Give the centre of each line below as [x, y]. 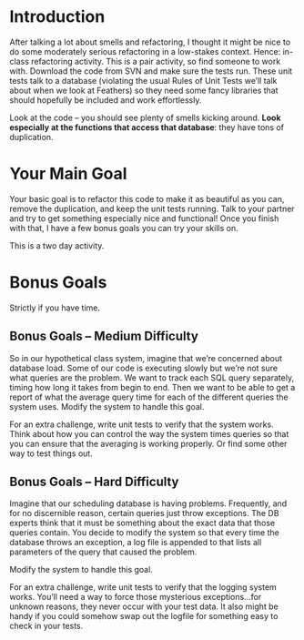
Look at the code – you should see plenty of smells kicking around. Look [145, 117]
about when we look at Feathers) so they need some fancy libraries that [144, 90]
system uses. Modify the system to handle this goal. [107, 406]
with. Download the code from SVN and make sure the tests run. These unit [151, 71]
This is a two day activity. [57, 245]
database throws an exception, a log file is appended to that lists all [136, 543]
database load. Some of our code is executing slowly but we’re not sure [144, 368]
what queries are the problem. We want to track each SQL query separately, [152, 377]
